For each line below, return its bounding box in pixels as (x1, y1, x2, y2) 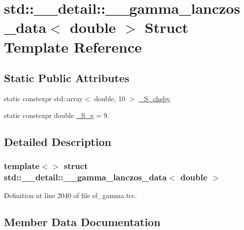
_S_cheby (139, 93, 170, 103)
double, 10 (94, 93, 125, 103)
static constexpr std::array (4, 93, 83, 103)
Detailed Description (4, 134, 112, 149)
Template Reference (4, 36, 142, 57)
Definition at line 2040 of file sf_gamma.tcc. (4, 190, 137, 201)
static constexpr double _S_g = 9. (4, 110, 109, 120)
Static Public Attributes (4, 70, 129, 86)
